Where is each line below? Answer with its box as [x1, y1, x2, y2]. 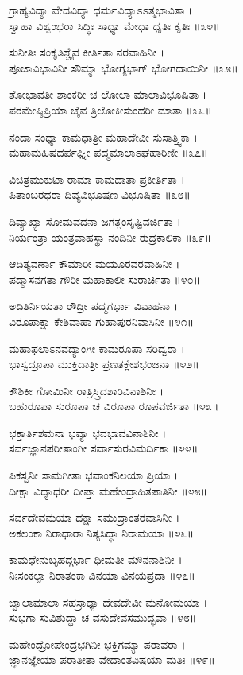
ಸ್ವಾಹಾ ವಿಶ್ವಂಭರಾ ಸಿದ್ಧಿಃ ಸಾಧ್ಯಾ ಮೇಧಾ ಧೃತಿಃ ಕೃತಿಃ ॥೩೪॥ [9, 17, 220, 33]
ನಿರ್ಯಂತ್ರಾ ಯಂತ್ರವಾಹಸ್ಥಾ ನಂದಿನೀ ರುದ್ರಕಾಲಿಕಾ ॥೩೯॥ [9, 228, 212, 245]
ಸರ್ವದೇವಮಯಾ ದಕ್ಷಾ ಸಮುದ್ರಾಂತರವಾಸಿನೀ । [9, 509, 180, 526]
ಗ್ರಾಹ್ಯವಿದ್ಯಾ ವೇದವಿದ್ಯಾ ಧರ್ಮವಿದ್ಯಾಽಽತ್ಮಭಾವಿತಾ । [9, 2, 193, 17]
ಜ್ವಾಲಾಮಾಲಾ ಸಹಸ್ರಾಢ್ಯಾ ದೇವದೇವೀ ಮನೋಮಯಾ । [9, 593, 208, 610]
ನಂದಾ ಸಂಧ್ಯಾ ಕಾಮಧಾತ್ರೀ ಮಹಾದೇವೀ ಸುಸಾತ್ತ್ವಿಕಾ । [9, 128, 198, 145]
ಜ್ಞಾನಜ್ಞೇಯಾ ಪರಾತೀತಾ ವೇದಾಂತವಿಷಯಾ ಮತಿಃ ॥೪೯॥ [9, 651, 215, 668]
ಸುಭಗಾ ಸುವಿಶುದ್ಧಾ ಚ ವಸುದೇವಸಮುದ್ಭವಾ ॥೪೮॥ [9, 609, 197, 626]
